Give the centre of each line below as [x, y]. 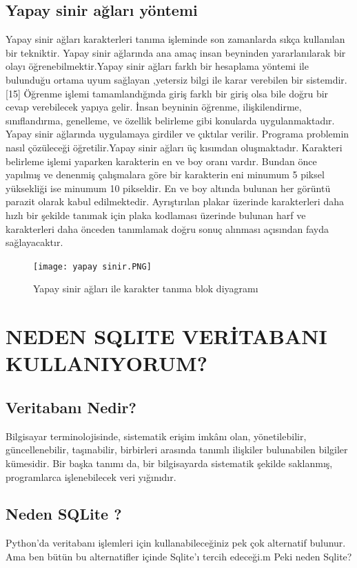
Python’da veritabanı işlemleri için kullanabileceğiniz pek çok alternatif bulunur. [176, 543]
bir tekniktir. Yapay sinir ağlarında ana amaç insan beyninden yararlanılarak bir [176, 52]
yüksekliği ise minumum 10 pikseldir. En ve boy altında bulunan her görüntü [168, 188]
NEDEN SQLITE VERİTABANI [166, 336]
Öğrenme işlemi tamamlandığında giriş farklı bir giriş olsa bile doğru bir [176, 93]
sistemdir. [327, 79]
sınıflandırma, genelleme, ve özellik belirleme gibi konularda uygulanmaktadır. [170, 120]
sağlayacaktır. [34, 242]
